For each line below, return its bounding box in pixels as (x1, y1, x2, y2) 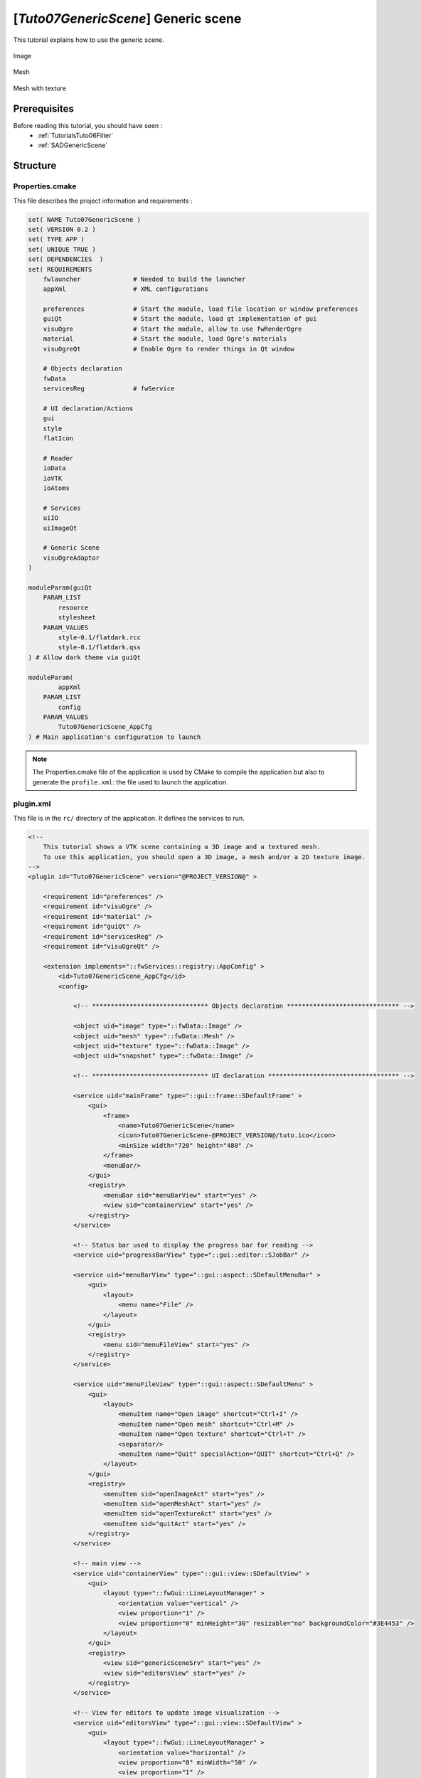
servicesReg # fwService (43, 385, 175, 393)
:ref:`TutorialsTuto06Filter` (37, 132, 114, 140)
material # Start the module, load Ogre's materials (43, 335, 287, 343)
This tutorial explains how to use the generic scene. (13, 36, 165, 44)
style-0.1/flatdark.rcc (58, 633, 142, 642)
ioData (43, 464, 66, 472)
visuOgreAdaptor (43, 553, 100, 562)
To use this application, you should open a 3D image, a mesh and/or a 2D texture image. (43, 853, 366, 861)
